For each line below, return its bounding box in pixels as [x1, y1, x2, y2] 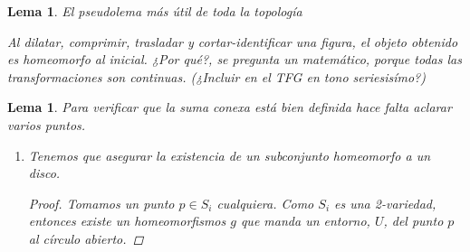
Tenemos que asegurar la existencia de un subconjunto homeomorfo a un [28, 145, 431, 164]
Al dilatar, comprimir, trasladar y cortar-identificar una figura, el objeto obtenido [7, 32, 458, 51]
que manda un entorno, [240, 211, 370, 230]
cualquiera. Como [216, 193, 314, 212]
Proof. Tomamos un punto [28, 193, 175, 212]
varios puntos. [7, 115, 86, 134]
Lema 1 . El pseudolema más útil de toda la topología [7, 2, 302, 20]
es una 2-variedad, [334, 193, 436, 212]
